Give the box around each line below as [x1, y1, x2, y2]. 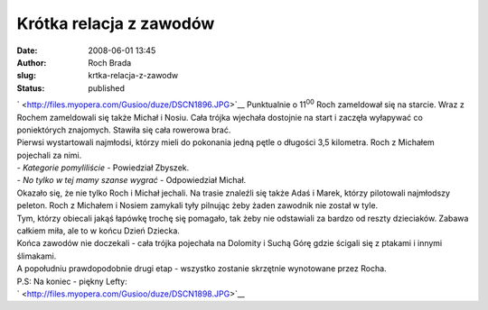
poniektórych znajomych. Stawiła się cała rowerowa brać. [16, 124, 231, 135]
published [88, 82, 126, 94]
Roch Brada [88, 57, 132, 68]
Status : [16, 82, 45, 94]
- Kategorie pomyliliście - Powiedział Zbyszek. [16, 162, 190, 173]
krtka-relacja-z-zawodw [88, 70, 179, 81]
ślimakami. [16, 251, 57, 261]
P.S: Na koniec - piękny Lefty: [16, 276, 127, 287]
